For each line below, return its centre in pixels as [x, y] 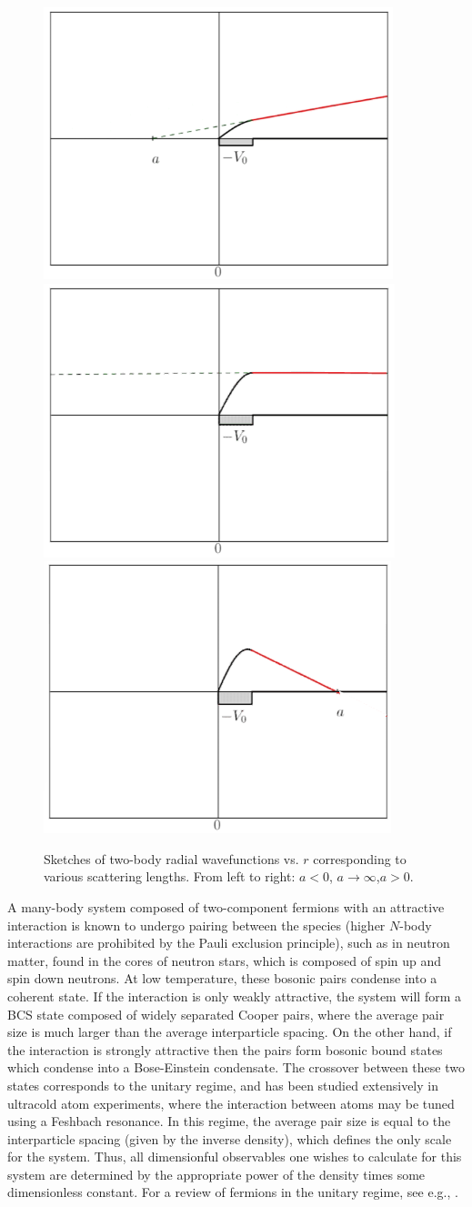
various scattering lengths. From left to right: [170, 876]
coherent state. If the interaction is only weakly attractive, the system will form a [234, 996]
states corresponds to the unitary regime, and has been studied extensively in [223, 1085]
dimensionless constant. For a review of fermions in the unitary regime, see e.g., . [233, 1192]
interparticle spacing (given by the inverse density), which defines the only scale [230, 1138]
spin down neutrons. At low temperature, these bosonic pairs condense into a [222, 978]
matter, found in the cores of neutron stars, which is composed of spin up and [225, 960]
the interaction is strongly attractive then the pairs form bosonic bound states [225, 1049]
